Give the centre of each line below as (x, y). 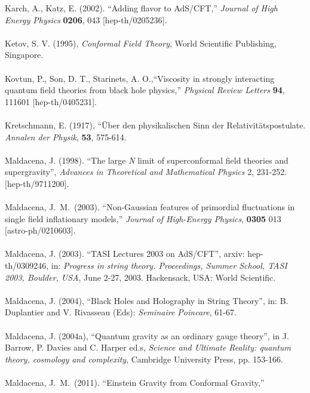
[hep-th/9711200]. (37, 183)
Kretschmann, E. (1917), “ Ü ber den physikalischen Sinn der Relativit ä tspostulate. (155, 125)
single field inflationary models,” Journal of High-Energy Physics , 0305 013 (143, 218)
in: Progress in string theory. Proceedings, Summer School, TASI (169, 265)
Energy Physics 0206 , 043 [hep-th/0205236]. (86, 19)
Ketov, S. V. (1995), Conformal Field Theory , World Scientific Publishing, (141, 43)
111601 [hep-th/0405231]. (51, 101)
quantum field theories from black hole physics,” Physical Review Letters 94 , (145, 90)
